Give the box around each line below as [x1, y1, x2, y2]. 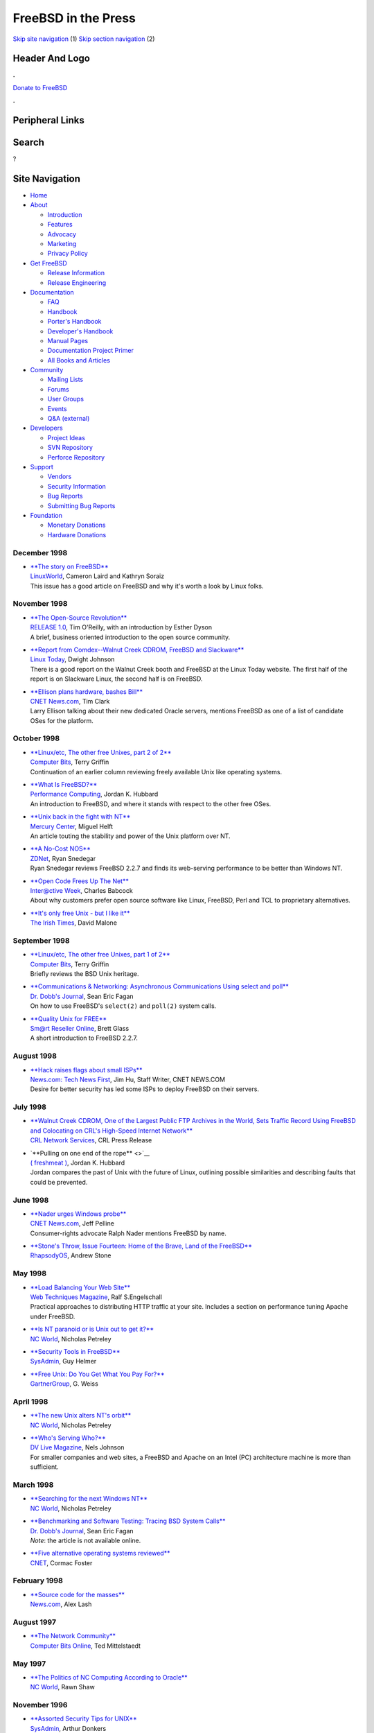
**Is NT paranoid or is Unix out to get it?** [30, 1325, 154, 1334]
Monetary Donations [47, 521, 106, 530]
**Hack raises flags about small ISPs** [30, 1065, 143, 1074]
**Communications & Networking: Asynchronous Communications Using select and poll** [30, 982, 289, 991]
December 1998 [12, 548, 68, 557]
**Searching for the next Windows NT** [30, 1495, 148, 1503]
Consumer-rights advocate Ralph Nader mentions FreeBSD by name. [30, 1229, 226, 1237]
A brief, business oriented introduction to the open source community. [30, 633, 231, 641]
